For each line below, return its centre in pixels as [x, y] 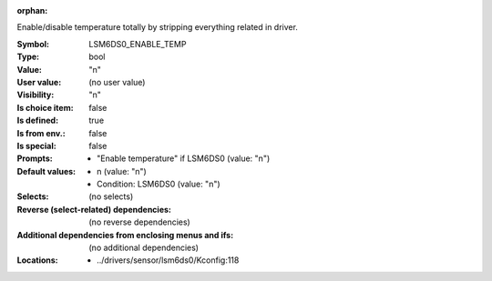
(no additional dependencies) [144, 248]
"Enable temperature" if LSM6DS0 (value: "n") [184, 158]
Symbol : [33, 44]
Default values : [46, 171]
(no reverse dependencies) [139, 222]
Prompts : [35, 158]
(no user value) [117, 82]
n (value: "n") [122, 171]
